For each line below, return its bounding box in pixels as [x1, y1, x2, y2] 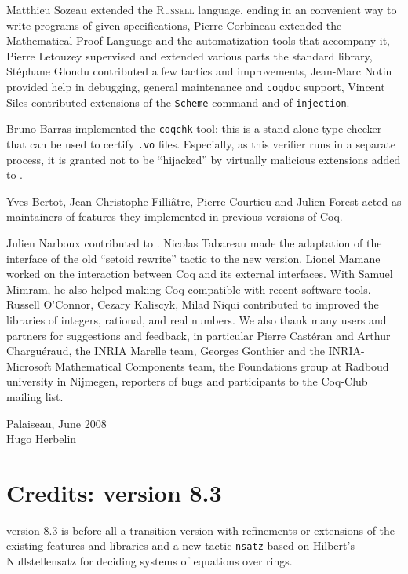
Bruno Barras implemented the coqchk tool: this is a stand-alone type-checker [6, 120, 382, 137]
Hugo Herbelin [6, 430, 77, 447]
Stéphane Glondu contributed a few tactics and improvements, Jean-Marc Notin [6, 63, 392, 79]
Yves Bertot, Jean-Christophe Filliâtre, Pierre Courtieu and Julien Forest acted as [6, 192, 402, 209]
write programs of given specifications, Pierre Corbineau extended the [6, 16, 342, 33]
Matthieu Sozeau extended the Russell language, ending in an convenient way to [6, 2, 397, 17]
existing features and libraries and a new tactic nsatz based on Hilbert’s [6, 537, 355, 554]
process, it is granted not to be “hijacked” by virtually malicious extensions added [6, 151, 401, 167]
